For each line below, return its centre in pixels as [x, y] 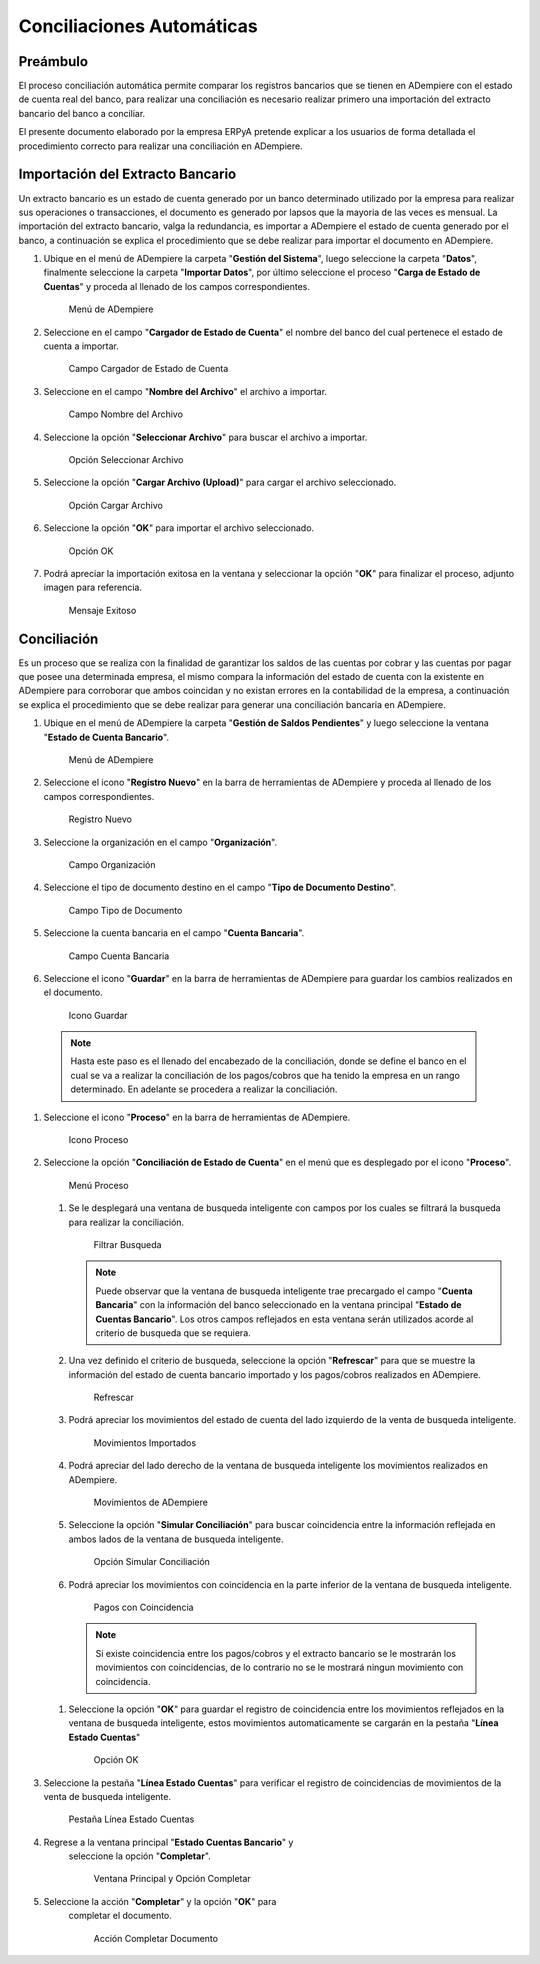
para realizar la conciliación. [126, 1222]
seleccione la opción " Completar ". [140, 1856]
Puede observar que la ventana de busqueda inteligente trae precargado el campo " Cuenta [284, 1291]
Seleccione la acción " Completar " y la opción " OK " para [160, 1901]
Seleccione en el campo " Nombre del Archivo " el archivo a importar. [185, 391]
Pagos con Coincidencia [143, 1607]
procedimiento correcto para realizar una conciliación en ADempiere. [161, 146]
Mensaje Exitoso [102, 610]
